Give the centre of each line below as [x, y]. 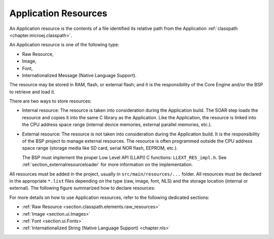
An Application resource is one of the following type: [64, 45]
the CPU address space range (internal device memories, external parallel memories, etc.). [117, 125]
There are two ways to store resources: [50, 101]
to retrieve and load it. [32, 92]
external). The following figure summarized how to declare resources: [82, 188]
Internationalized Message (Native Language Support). [79, 75]
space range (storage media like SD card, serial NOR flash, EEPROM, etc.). [100, 148]
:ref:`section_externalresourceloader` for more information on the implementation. [108, 164]
